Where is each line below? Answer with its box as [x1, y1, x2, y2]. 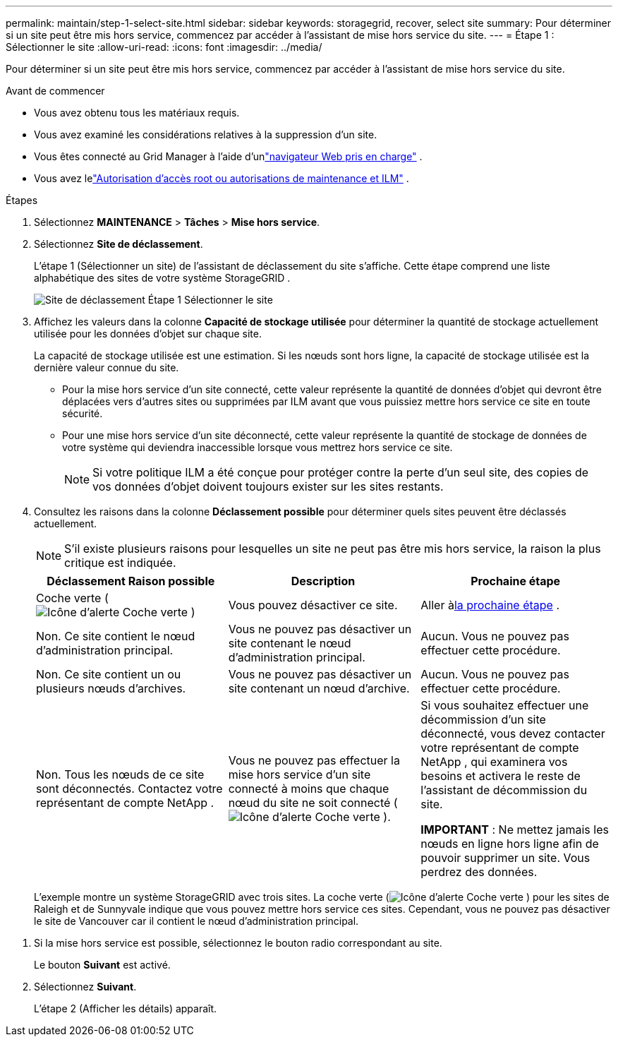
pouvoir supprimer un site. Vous [420, 851, 590, 865]
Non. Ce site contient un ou [36, 667, 181, 681]
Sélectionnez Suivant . [34, 981, 137, 993]
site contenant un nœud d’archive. [228, 681, 410, 695]
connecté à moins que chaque [228, 781, 389, 796]
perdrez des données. [420, 865, 538, 879]
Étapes [6, 194, 38, 206]
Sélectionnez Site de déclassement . [34, 238, 203, 250]
